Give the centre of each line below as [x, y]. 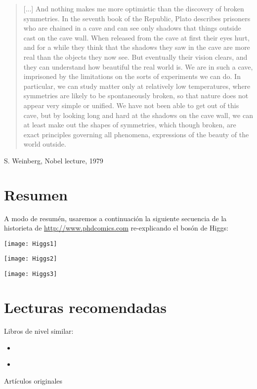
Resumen [36, 194]
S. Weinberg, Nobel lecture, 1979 [54, 160]
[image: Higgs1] [31, 244]
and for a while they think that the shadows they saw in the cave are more [137, 47]
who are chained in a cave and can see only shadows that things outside [132, 28]
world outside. [45, 144]
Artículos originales [33, 380]
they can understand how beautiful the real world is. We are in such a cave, [138, 66]
